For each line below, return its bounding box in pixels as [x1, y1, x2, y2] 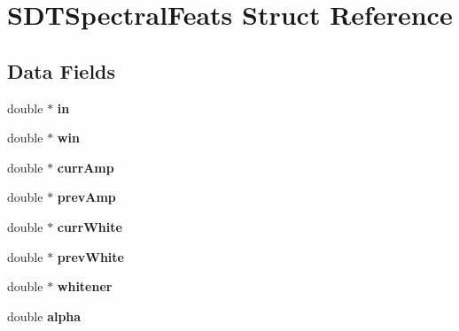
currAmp [57, 158, 114, 176]
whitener [57, 277, 113, 296]
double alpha [7, 306, 82, 325]
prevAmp [57, 188, 116, 206]
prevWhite [57, 247, 124, 266]
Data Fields [7, 57, 116, 84]
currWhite [57, 217, 122, 235]
